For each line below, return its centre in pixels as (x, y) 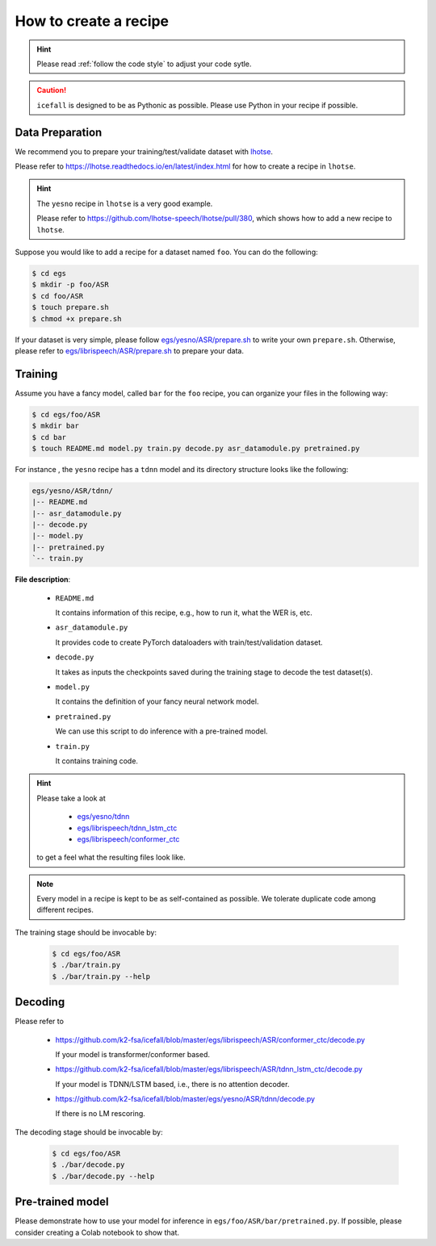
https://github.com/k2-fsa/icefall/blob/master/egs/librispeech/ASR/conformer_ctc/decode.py (210, 1039)
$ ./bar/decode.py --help (103, 1176)
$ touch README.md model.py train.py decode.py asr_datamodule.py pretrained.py (196, 448)
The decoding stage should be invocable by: (89, 1132)
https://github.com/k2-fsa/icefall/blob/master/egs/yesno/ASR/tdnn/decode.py (185, 1099)
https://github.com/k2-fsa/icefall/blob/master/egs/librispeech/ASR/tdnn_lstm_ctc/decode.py (209, 1069)
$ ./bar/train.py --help (101, 976)
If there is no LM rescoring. (100, 1114)
